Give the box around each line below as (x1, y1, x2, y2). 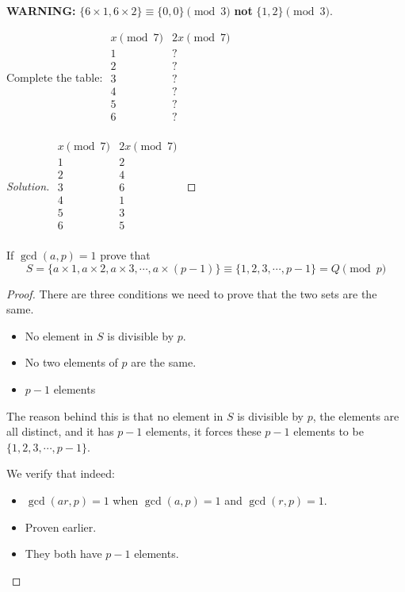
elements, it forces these (146, 423, 262, 440)
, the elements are (312, 407, 399, 424)
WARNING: (6, 2, 76, 18)
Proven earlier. (25, 518, 97, 535)
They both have (25, 545, 102, 562)
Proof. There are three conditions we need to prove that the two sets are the (6, 285, 377, 302)
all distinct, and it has (6, 423, 114, 440)
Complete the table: (6, 68, 103, 85)
